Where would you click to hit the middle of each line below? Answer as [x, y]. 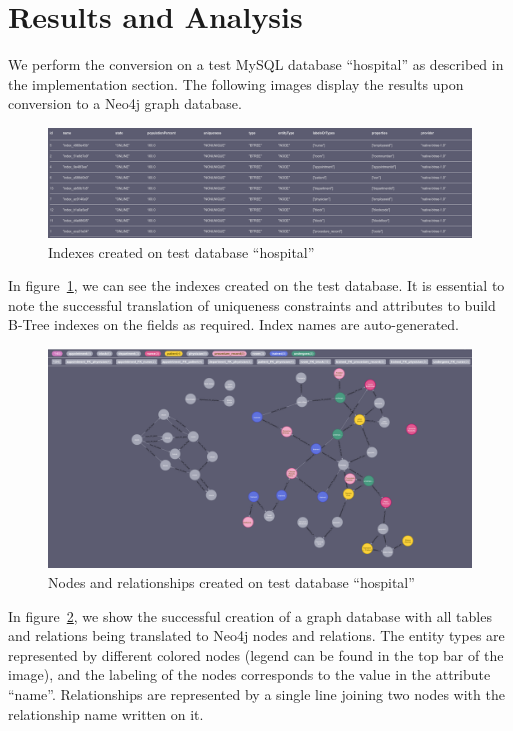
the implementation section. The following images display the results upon [236, 83]
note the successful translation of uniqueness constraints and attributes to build [252, 304]
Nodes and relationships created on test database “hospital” [231, 582]
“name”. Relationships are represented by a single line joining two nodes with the [256, 694]
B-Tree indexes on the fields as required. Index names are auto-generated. [233, 324]
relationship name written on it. [106, 713]
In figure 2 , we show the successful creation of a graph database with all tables [250, 615]
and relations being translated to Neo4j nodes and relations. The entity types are [256, 635]
